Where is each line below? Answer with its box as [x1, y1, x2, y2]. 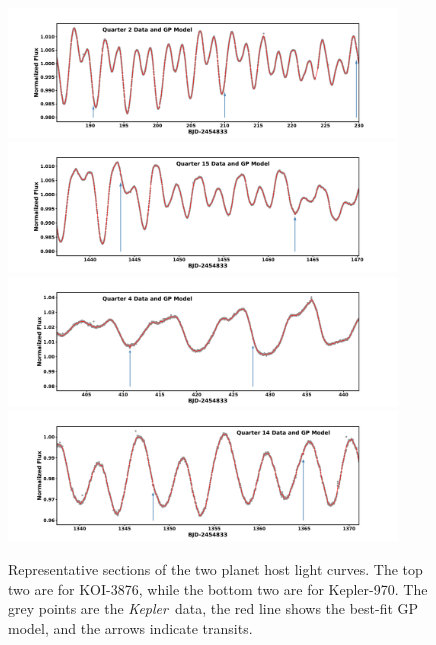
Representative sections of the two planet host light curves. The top [8, 558, 423, 579]
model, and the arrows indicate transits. [8, 617, 253, 638]
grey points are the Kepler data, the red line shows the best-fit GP [8, 598, 419, 619]
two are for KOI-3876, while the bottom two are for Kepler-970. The [8, 578, 428, 599]
